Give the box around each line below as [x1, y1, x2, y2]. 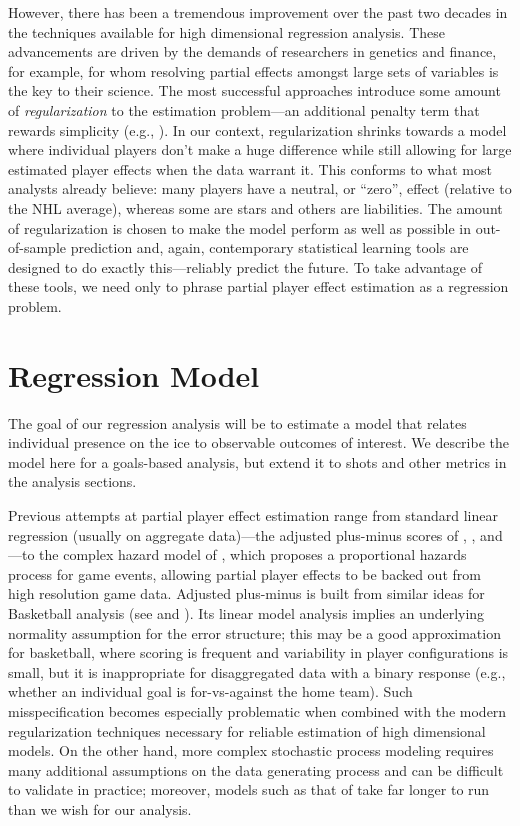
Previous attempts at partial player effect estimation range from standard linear [8, 505, 498, 525]
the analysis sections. [8, 471, 137, 492]
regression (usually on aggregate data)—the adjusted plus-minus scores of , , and [8, 524, 503, 545]
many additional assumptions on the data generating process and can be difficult [8, 759, 504, 780]
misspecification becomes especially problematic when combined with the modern [8, 700, 507, 721]
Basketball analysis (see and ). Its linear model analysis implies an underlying [8, 602, 485, 623]
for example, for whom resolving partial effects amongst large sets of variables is [8, 60, 499, 81]
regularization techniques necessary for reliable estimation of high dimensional [8, 720, 486, 741]
